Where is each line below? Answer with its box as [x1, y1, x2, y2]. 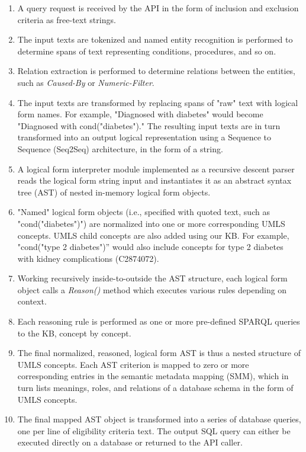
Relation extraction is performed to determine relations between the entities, [17, 65, 296, 77]
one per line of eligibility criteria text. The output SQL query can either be [17, 424, 291, 437]
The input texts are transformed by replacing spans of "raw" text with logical [17, 96, 298, 108]
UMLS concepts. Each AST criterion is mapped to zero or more [17, 358, 249, 370]
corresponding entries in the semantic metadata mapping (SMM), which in [17, 370, 289, 382]
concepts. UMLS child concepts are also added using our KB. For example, [17, 229, 289, 241]
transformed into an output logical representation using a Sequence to [17, 131, 271, 143]
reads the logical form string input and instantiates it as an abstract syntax [17, 174, 292, 187]
